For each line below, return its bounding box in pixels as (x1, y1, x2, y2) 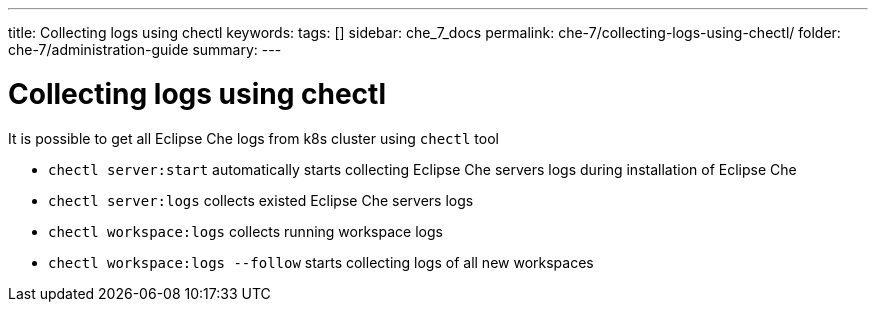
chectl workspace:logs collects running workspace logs (48, 222, 443, 240)
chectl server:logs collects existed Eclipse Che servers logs (48, 191, 474, 209)
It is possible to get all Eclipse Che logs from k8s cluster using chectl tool (8, 129, 499, 147)
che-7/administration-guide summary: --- (8, 41, 282, 58)
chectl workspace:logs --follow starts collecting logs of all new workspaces (48, 253, 594, 271)
